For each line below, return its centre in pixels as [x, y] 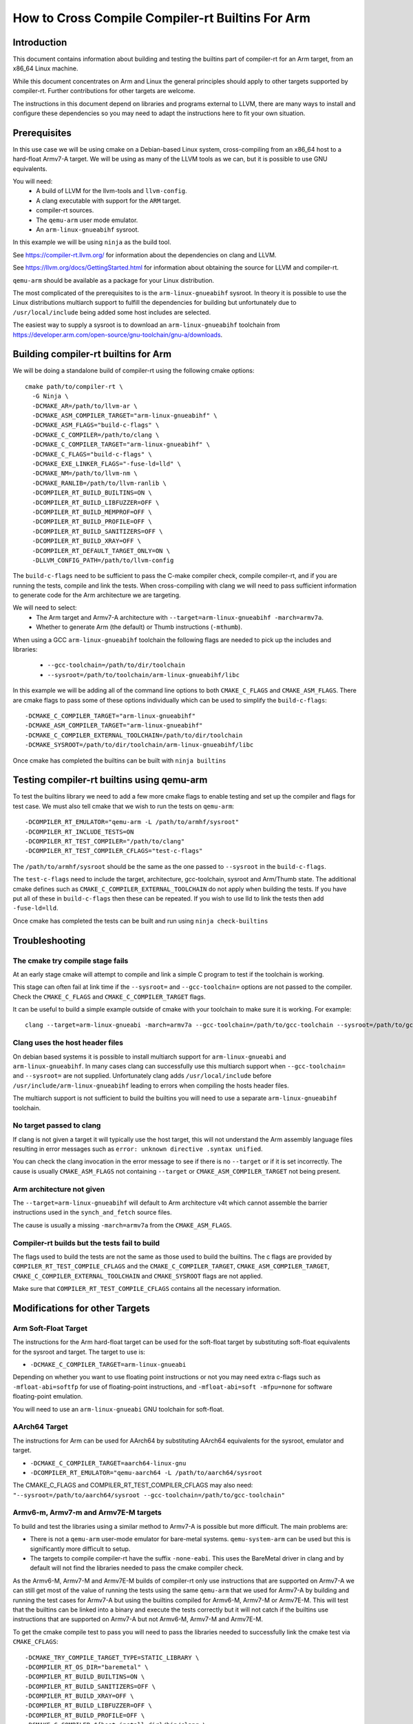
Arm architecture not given [59, 1189]
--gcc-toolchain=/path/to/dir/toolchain [116, 665]
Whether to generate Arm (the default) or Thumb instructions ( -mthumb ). [139, 627]
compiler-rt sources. [65, 210]
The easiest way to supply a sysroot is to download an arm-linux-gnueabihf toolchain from [146, 325]
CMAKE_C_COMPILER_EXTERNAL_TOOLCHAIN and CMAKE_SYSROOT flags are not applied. [138, 1276]
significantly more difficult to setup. [80, 1549]
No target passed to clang [57, 1125]
